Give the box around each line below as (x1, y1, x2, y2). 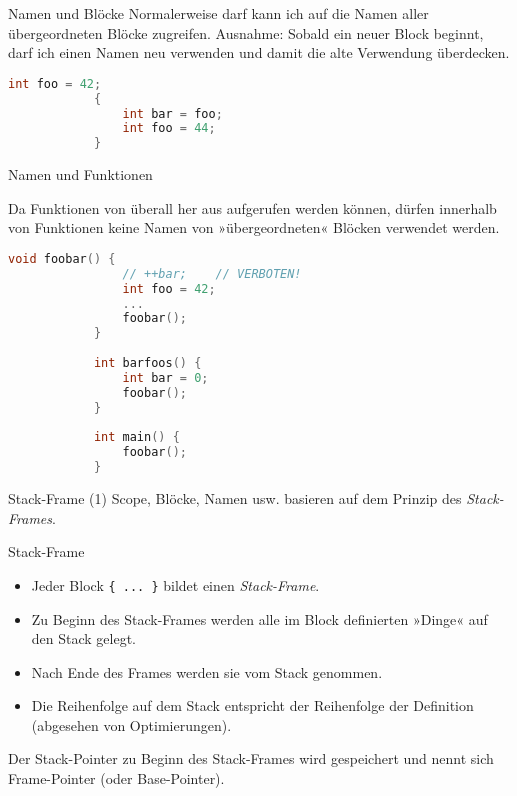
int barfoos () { (93, 356, 202, 371)
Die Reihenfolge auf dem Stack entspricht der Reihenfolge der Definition (31, 695, 474, 716)
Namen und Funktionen (8, 164, 153, 185)
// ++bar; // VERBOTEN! (122, 266, 302, 281)
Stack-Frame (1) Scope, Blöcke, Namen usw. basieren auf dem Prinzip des (8, 488, 462, 509)
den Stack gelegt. (31, 628, 137, 649)
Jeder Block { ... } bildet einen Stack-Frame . (31, 574, 320, 595)
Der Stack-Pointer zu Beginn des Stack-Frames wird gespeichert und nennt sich (8, 748, 494, 769)
